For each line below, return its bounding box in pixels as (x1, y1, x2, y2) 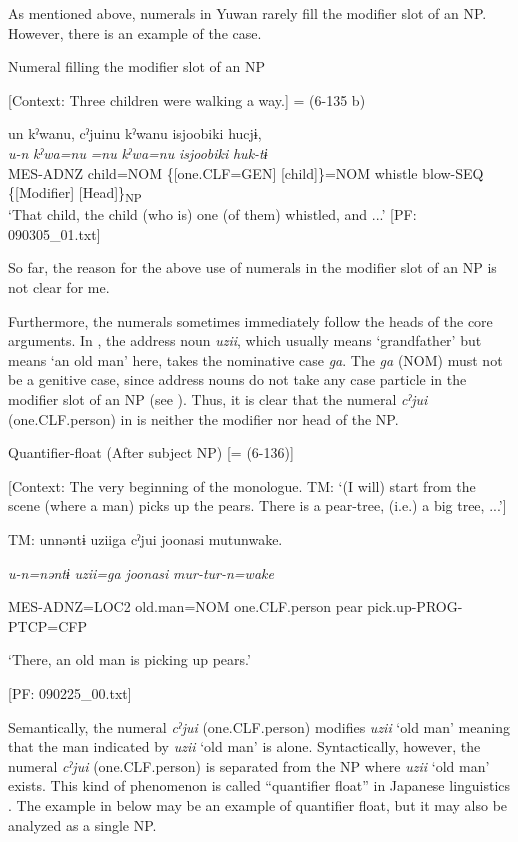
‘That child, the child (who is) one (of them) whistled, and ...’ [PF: (8, 204, 417, 225)
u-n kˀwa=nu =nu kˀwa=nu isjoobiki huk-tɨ (8, 142, 268, 163)
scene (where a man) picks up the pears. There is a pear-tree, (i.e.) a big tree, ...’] (8, 495, 507, 516)
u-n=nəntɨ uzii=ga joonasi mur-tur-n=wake (8, 562, 274, 583)
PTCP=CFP (8, 615, 87, 636)
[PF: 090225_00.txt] (8, 682, 132, 703)
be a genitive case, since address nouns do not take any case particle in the (8, 369, 467, 390)
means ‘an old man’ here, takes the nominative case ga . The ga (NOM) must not (8, 349, 503, 370)
